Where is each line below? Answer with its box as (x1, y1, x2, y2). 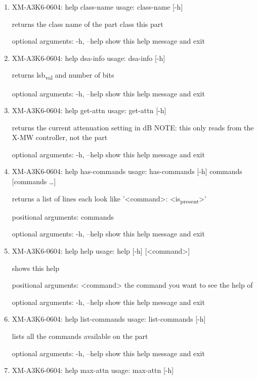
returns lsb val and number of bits (12, 70, 114, 82)
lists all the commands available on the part (12, 330, 148, 341)
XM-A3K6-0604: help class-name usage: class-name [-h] (12, 2, 183, 12)
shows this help (12, 262, 59, 273)
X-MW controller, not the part (12, 132, 108, 143)
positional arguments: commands (12, 211, 114, 222)
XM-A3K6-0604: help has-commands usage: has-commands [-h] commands (12, 166, 242, 177)
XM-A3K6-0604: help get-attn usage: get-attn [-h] (12, 105, 166, 116)
